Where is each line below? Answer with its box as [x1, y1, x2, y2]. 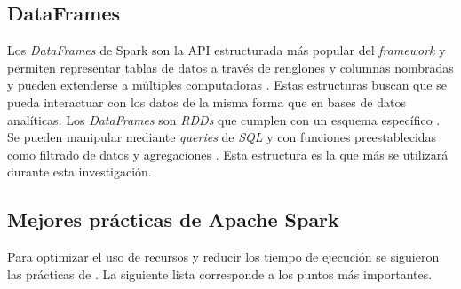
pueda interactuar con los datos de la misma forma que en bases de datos [7, 92, 406, 111]
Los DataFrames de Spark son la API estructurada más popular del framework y [7, 41, 446, 59]
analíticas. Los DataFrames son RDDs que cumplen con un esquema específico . [7, 110, 441, 129]
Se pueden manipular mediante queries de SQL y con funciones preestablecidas [7, 128, 437, 146]
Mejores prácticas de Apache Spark [7, 206, 339, 233]
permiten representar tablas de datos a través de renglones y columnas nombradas [7, 58, 454, 76]
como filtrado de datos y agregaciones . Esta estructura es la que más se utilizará [7, 144, 449, 163]
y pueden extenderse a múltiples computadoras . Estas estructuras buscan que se [7, 75, 447, 94]
